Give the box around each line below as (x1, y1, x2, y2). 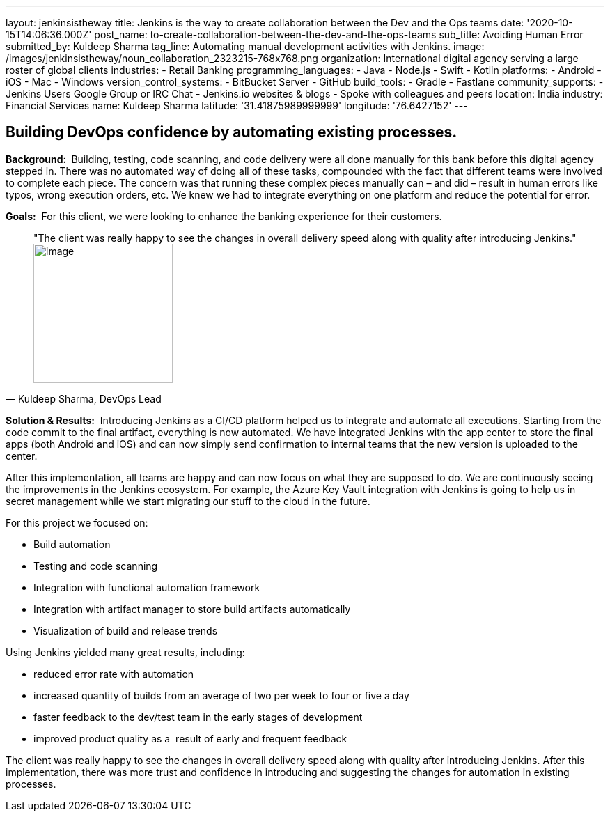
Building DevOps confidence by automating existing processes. (6, 123, 458, 141)
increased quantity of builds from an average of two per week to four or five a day (33, 689, 409, 701)
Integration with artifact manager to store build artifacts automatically (33, 602, 351, 615)
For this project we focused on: (6, 516, 148, 529)
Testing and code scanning (33, 559, 158, 572)
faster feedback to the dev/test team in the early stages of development (33, 710, 363, 723)
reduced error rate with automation (33, 667, 194, 680)
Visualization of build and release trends (33, 624, 218, 637)
